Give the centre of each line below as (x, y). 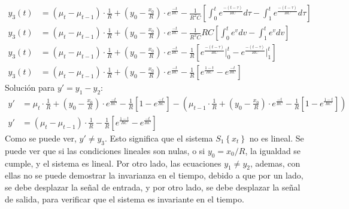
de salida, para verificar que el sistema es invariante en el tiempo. (125, 199)
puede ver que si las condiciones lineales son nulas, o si (105, 150)
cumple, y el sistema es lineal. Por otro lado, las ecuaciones (113, 163)
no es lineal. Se (277, 138)
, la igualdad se (273, 150)
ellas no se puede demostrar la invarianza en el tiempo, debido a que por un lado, (154, 175)
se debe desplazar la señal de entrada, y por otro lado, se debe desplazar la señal (153, 187)
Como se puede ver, (41, 138)
